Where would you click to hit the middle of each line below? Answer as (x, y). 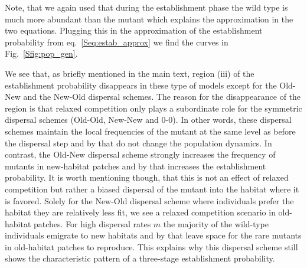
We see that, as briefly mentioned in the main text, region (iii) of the (130, 73)
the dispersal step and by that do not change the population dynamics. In (138, 143)
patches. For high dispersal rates (92, 223)
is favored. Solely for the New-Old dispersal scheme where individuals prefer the (149, 200)
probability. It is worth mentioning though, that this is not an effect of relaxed (147, 177)
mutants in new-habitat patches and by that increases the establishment (135, 166)
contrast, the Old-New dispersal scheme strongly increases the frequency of (140, 154)
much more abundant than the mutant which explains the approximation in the (149, 19)
